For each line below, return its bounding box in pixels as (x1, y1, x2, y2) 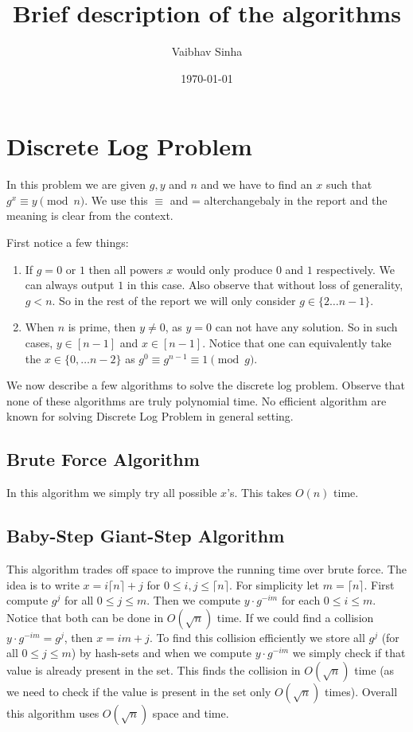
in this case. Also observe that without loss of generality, (127, 276, 403, 293)
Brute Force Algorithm (6, 447, 200, 472)
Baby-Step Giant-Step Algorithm (6, 523, 285, 548)
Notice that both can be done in (6, 609, 164, 625)
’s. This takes (227, 484, 292, 501)
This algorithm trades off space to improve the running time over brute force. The (6, 560, 407, 577)
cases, (25, 335, 53, 350)
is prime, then (68, 319, 136, 335)
